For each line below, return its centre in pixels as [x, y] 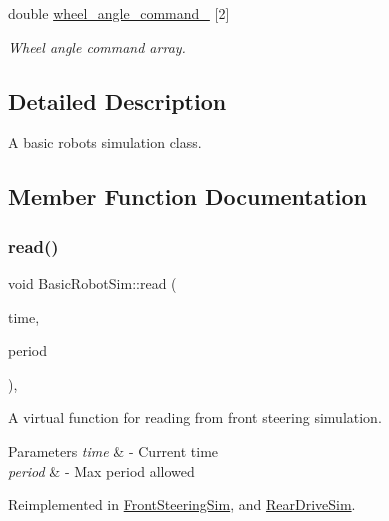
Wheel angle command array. [97, 46]
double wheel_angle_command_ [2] [119, 13]
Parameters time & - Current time [113, 450]
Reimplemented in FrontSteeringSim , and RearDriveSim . [182, 504]
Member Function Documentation [188, 196]
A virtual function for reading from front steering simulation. [195, 417]
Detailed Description [117, 100]
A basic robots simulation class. [105, 142]
